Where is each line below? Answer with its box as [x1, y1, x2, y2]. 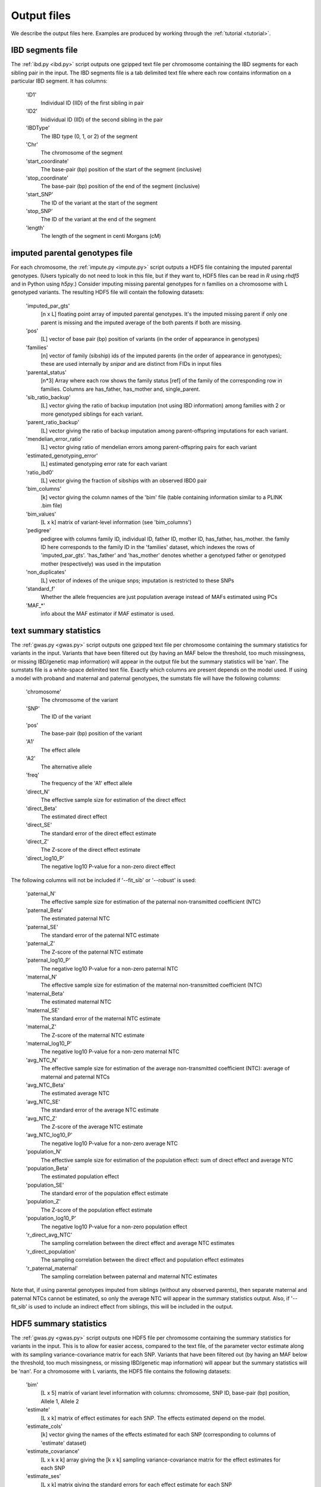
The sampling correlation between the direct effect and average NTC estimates [40, 1240, 235, 1247]
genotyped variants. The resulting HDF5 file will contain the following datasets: [11, 288, 204, 296]
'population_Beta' [26, 1165, 69, 1172]
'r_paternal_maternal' [26, 1265, 78, 1272]
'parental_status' [26, 369, 67, 376]
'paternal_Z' [26, 940, 55, 947]
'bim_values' [26, 510, 56, 517]
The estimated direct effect [40, 812, 108, 820]
